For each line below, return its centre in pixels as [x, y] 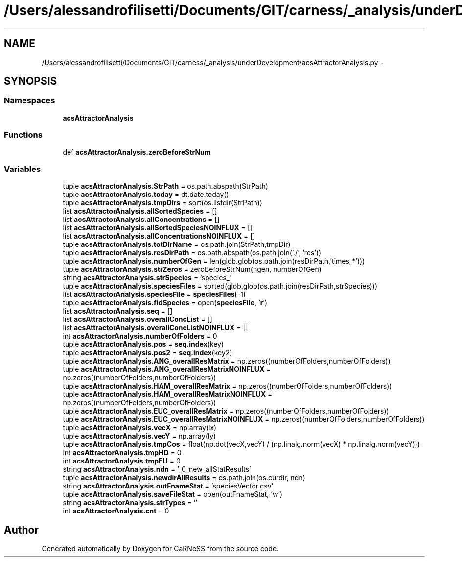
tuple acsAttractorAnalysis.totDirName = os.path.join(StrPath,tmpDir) [177, 244]
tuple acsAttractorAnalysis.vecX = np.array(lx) [140, 428]
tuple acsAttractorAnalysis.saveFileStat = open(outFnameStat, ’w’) [173, 494]
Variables [23, 169]
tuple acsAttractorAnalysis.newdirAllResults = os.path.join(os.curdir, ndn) [184, 478]
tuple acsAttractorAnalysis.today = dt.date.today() [146, 195]
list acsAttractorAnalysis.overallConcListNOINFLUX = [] [155, 328]
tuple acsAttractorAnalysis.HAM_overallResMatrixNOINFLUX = [168, 394]
